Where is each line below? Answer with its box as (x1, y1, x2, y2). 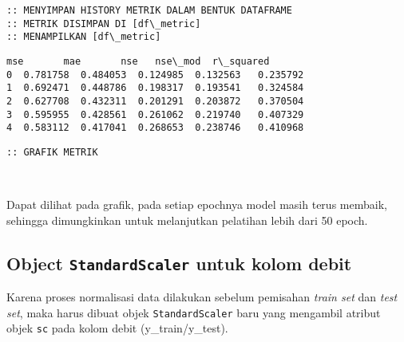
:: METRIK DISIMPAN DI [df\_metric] (6, 18, 201, 29)
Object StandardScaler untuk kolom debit (6, 250, 352, 275)
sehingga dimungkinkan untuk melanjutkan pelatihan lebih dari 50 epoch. (6, 211, 368, 228)
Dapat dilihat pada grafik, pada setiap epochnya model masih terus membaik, (6, 196, 387, 213)
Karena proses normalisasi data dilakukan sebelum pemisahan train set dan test (6, 289, 398, 305)
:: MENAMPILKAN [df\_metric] (6, 31, 161, 43)
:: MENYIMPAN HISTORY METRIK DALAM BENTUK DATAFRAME (6, 5, 292, 16)
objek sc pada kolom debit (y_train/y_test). (6, 320, 228, 336)
